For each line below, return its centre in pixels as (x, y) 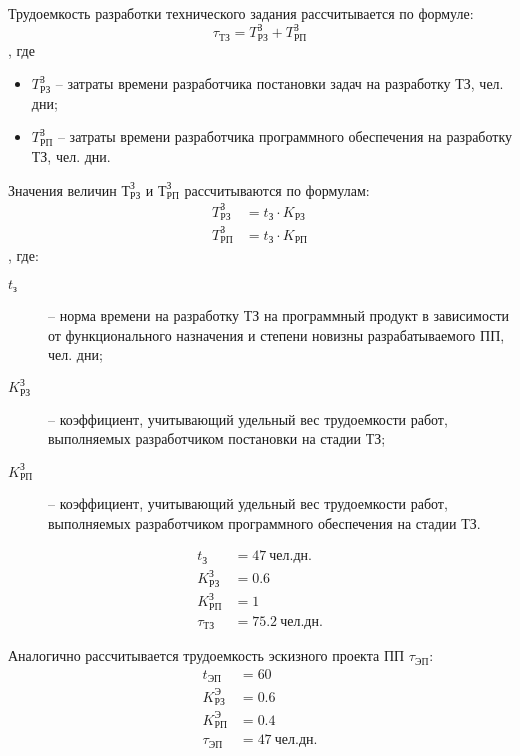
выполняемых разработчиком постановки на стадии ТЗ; (217, 438)
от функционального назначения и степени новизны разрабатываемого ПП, (276, 334)
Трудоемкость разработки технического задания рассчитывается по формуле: (241, 13)
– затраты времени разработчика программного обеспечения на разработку (285, 136)
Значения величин (62, 189)
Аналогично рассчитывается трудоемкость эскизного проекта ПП (206, 655)
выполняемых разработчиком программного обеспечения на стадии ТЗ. (264, 522)
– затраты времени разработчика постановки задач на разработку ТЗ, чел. (279, 83)
